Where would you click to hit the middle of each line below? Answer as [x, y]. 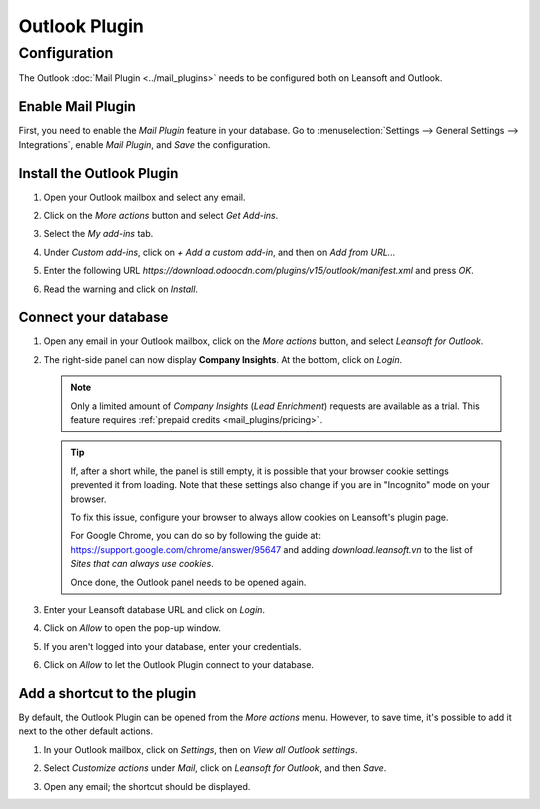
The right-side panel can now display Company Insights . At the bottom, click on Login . [223, 359]
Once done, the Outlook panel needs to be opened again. [188, 582]
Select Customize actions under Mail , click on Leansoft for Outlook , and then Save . [215, 768]
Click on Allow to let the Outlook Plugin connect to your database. [179, 665]
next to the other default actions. [86, 731]
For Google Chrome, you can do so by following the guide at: [196, 536]
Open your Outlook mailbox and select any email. [144, 197]
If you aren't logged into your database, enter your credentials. [172, 646]
